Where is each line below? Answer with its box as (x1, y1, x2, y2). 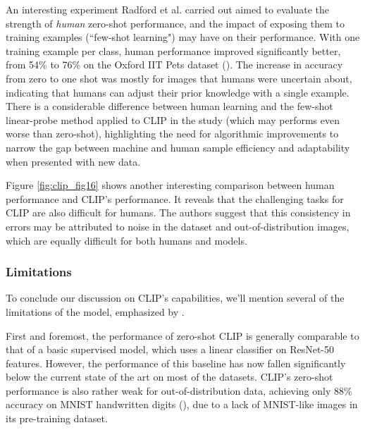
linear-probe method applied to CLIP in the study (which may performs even (6, 112, 340, 127)
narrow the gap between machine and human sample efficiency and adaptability (6, 140, 350, 154)
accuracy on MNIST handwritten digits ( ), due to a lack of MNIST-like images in (6, 397, 358, 412)
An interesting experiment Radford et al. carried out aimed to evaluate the (6, 2, 329, 16)
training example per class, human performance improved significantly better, (6, 43, 341, 58)
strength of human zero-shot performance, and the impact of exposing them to (6, 16, 345, 30)
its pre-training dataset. (6, 411, 108, 426)
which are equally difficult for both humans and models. (6, 233, 247, 247)
